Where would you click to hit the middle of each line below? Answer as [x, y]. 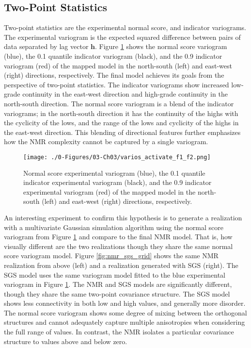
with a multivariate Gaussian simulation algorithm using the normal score [114, 227]
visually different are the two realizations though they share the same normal [118, 246]
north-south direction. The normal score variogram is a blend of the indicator [119, 103]
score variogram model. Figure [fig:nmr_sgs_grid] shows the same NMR [111, 256]
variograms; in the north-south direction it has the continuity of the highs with [121, 113]
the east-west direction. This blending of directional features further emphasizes [122, 132]
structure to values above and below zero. [66, 341]
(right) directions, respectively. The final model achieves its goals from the [114, 75]
